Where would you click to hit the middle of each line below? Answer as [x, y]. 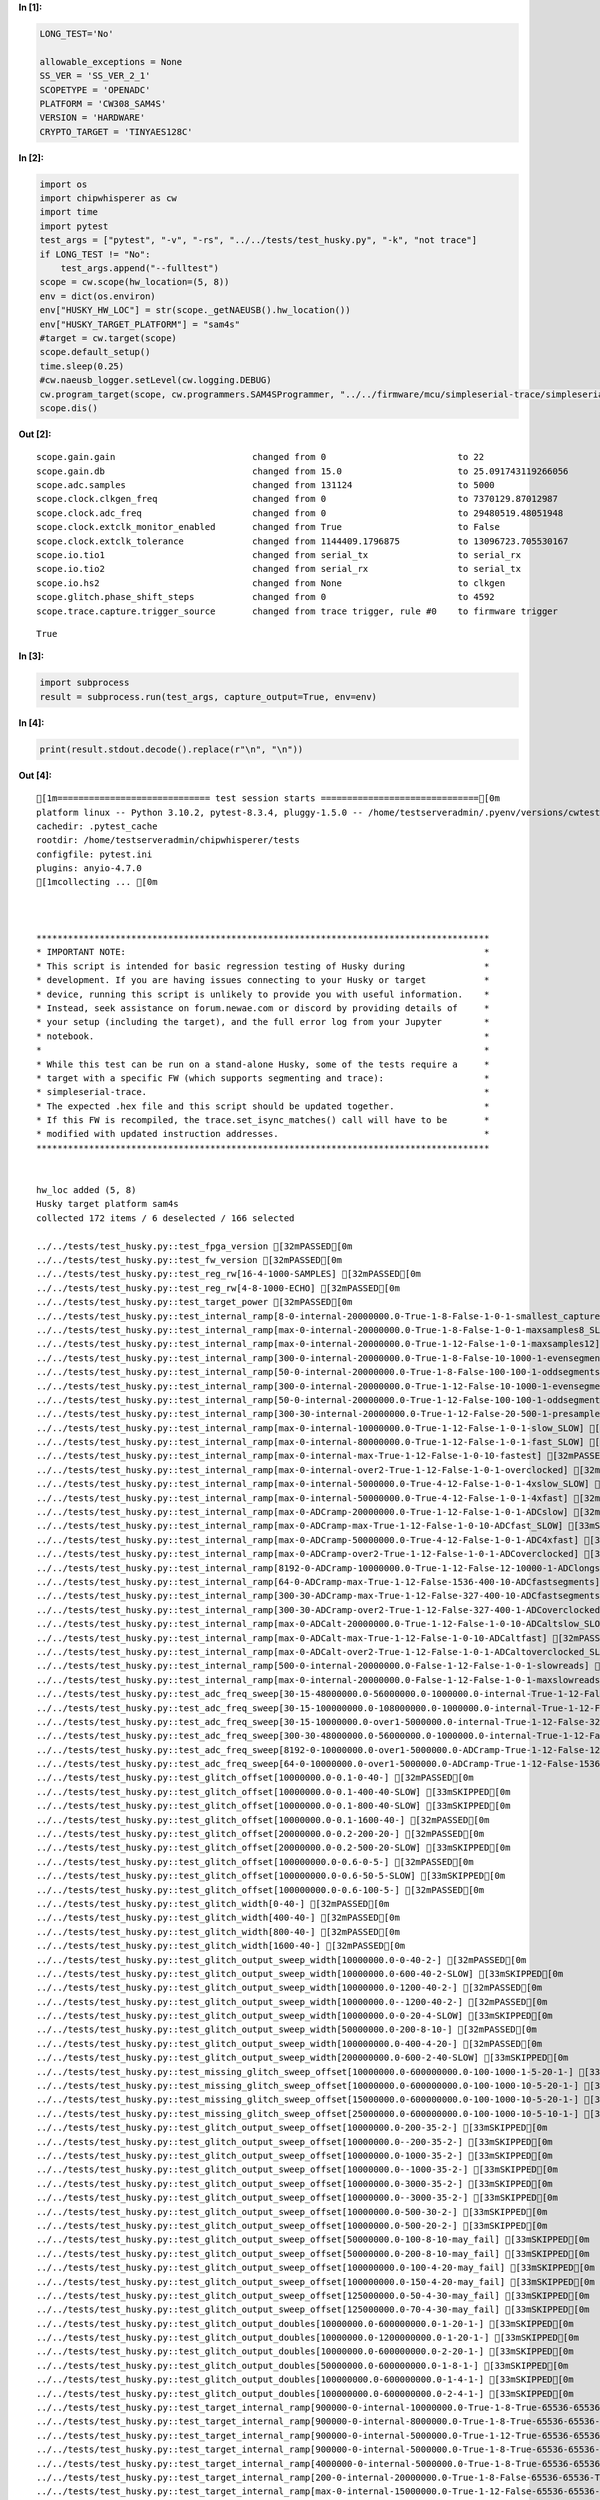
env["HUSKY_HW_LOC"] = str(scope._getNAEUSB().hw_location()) [195, 310]
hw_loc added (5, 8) [86, 1190]
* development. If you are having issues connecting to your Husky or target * [263, 980]
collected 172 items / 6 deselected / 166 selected [165, 1218]
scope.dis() [69, 408]
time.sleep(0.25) [82, 366]
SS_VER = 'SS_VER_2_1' [95, 76]
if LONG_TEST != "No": [95, 254]
